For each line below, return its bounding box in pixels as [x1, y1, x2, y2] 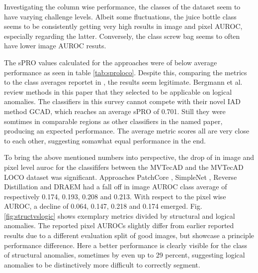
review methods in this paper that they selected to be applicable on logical [4, 86, 232, 97]
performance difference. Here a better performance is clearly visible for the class [4, 240, 248, 250]
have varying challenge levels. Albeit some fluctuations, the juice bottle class [4, 11, 237, 21]
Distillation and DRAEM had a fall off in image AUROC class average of [4, 181, 227, 192]
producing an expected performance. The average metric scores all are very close [4, 126, 250, 136]
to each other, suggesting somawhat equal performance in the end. [4, 135, 206, 145]
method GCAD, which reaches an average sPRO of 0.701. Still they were [4, 106, 226, 116]
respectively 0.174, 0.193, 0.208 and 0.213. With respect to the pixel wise [4, 191, 226, 201]
